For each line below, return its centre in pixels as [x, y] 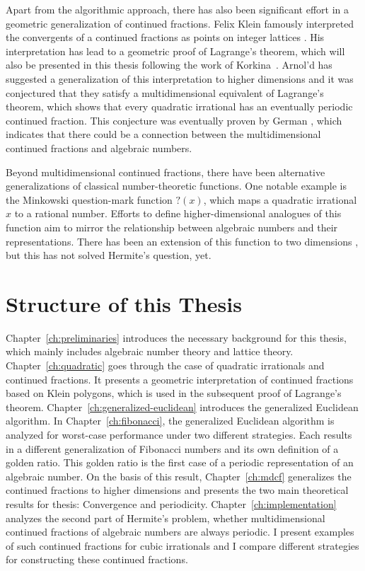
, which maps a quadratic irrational [280, 199]
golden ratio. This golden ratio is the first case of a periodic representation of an [180, 462]
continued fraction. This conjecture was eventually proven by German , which [174, 120]
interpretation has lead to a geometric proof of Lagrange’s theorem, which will [175, 51]
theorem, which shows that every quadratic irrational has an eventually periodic [179, 106]
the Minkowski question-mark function [89, 199]
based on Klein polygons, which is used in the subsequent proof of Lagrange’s [174, 393]
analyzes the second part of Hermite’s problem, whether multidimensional [166, 518]
